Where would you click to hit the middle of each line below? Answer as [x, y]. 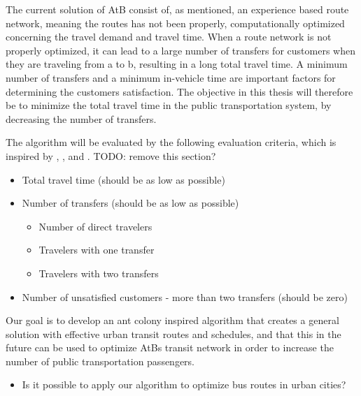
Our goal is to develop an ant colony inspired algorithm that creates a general [172, 320]
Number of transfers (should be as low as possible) [130, 203]
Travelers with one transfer [97, 250]
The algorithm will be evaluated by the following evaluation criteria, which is [171, 142]
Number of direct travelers [95, 226]
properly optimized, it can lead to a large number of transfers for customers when [180, 50]
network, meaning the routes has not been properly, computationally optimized [175, 23]
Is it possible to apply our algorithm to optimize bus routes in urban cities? [184, 384]
